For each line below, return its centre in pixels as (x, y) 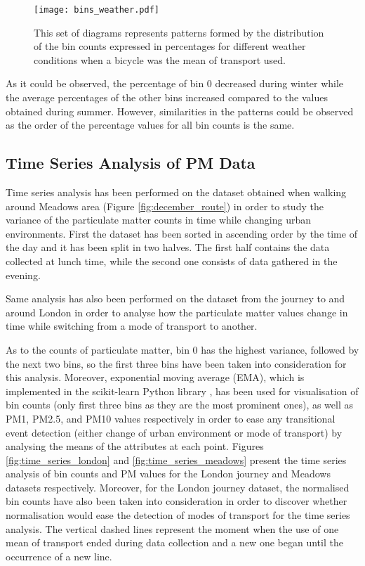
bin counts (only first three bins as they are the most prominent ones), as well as (180, 405)
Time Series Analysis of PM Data (131, 163)
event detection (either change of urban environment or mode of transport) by (174, 432)
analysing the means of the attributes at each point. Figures (135, 446)
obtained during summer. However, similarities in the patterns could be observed (180, 111)
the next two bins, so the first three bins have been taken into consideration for (176, 363)
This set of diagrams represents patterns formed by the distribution (179, 32)
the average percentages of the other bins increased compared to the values (167, 97)
